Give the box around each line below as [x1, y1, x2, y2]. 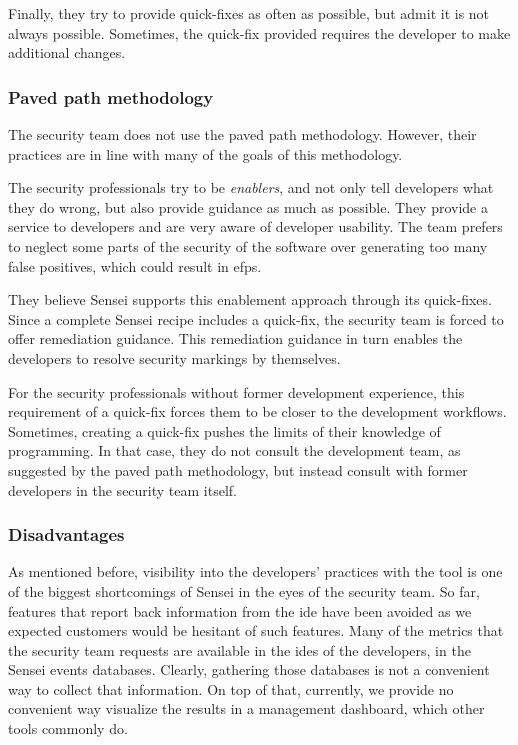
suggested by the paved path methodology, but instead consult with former [8, 459, 468, 480]
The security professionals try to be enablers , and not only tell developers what [8, 177, 494, 198]
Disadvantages [8, 522, 125, 547]
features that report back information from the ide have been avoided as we [8, 600, 472, 621]
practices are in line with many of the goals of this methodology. [8, 143, 403, 164]
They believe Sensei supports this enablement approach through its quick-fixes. [8, 289, 492, 310]
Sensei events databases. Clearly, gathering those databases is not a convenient [8, 659, 490, 680]
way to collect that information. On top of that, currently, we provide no [8, 678, 454, 699]
